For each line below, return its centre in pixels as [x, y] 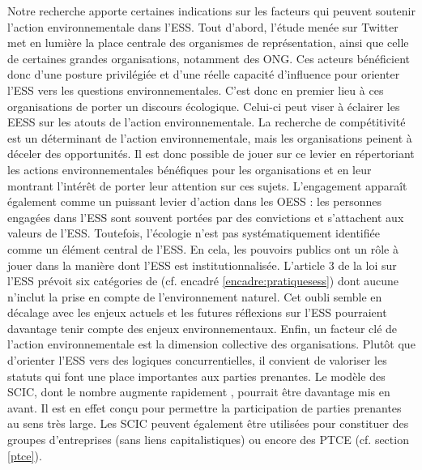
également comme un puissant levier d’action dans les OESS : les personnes [194, 201]
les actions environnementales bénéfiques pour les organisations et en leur [190, 169]
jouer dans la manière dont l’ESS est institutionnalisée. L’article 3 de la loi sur [202, 265]
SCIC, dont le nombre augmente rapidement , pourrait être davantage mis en [199, 392]
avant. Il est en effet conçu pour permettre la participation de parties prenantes [205, 407]
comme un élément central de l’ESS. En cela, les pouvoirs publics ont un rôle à [203, 248]
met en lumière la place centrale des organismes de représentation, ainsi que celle [208, 43]
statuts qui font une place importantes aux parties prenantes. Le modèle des [196, 376]
